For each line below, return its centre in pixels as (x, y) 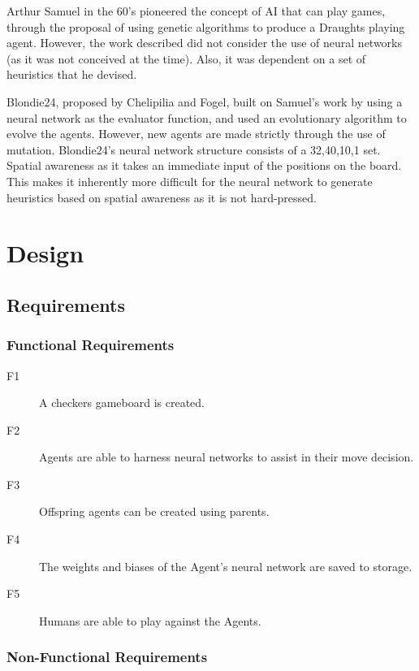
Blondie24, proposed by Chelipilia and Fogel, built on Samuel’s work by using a (205, 101)
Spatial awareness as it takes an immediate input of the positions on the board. (204, 165)
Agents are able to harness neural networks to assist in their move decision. (227, 457)
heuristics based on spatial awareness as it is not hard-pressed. (162, 197)
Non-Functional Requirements (107, 657)
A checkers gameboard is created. (122, 403)
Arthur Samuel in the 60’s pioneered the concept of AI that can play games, (196, 11)
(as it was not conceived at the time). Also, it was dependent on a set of (186, 58)
